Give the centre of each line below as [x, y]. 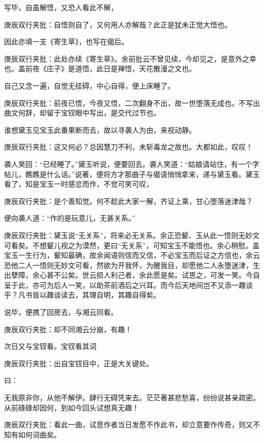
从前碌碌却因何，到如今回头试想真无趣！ [72, 407]
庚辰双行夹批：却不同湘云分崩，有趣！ [68, 329]
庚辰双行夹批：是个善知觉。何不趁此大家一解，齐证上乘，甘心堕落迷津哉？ [128, 201]
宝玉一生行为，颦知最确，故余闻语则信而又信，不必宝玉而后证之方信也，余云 [132, 255]
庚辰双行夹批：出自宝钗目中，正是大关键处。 [79, 363]
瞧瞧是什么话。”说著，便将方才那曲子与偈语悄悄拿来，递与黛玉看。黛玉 [142, 174]
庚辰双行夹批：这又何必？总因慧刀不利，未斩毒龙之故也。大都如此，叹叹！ [128, 147]
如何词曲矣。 [39, 434]
